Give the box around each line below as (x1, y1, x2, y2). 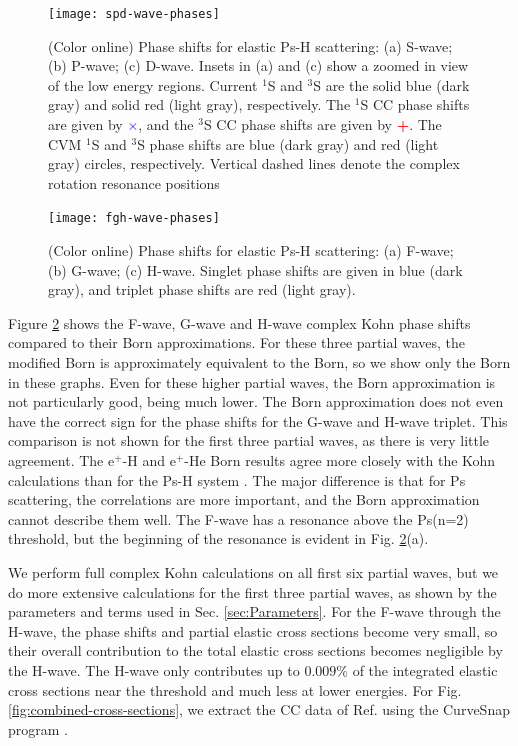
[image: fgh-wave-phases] (48, 211, 220, 226)
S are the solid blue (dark (313, 74, 470, 95)
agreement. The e (8, 450, 115, 470)
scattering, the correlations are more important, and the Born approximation (8, 489, 480, 510)
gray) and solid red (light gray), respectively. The (48, 94, 351, 115)
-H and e (122, 450, 176, 470)
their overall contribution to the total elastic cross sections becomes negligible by (8, 640, 503, 661)
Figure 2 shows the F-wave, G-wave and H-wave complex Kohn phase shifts (8, 312, 471, 333)
